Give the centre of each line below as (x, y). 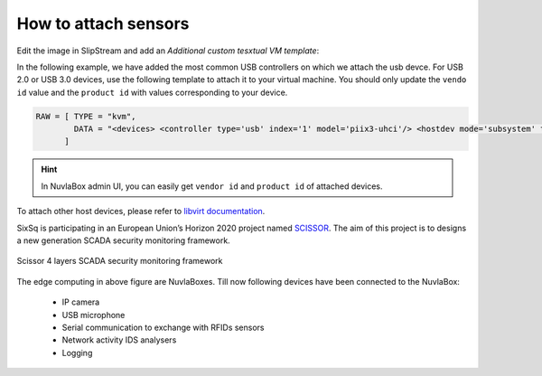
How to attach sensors (103, 23)
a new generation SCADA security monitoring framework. (123, 240)
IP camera (81, 302)
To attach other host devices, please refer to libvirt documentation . (141, 211)
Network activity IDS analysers (119, 340)
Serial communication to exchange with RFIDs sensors (163, 327)
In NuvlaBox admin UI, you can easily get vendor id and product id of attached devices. (212, 186)
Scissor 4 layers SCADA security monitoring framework (120, 261)
